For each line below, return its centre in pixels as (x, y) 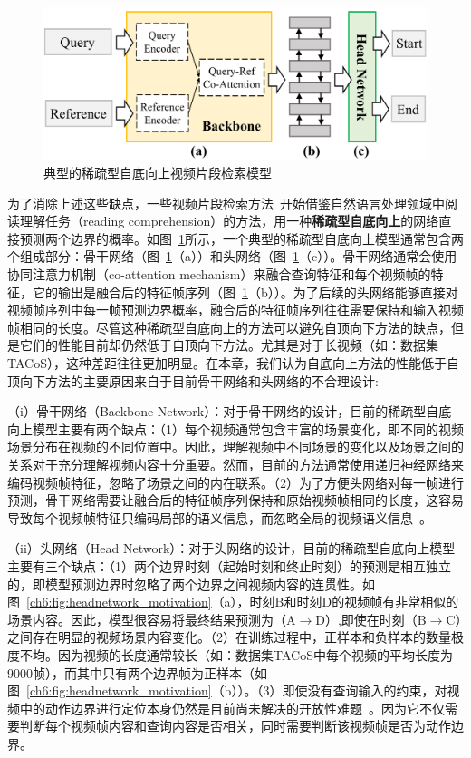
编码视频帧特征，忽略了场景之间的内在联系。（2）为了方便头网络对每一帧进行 (235, 482)
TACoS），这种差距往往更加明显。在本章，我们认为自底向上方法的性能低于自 (233, 363)
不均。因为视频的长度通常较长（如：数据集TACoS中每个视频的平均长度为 (236, 654)
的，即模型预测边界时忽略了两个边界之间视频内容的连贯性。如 (191, 583)
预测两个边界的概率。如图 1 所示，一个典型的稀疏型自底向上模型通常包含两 (241, 238)
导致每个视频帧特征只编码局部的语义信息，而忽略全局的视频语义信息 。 (220, 517)
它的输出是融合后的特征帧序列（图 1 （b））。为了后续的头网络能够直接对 (245, 292)
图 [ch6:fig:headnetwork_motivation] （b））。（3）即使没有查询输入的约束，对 (227, 690)
